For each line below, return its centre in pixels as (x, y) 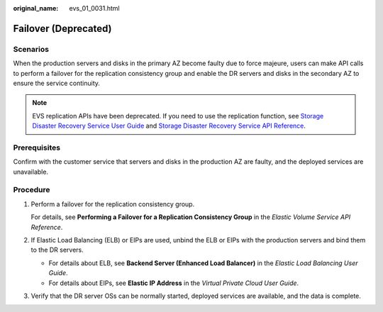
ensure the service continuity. (57, 83)
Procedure (32, 190)
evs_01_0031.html (94, 8)
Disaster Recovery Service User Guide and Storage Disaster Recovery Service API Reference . (169, 126)
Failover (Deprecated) (62, 28)
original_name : (36, 8)
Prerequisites (37, 147)
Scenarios (31, 49)
